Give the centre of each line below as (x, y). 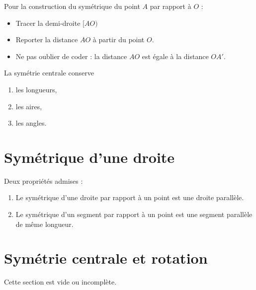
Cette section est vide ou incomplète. (60, 282)
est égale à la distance (175, 56)
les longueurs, (36, 89)
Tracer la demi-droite (48, 23)
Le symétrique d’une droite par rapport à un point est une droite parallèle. (130, 197)
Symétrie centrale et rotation (106, 258)
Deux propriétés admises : (43, 181)
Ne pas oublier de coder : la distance (71, 56)
